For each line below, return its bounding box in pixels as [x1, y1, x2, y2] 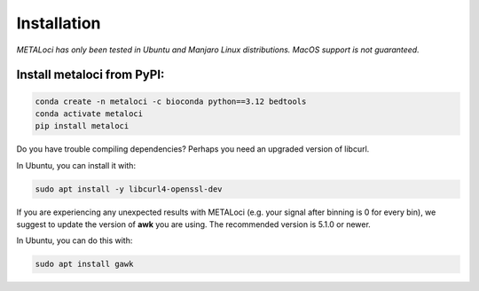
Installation [16, 13, 101, 33]
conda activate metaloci [35, 108, 144, 119]
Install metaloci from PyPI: [16, 67, 165, 83]
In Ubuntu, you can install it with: [16, 160, 137, 170]
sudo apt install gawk [35, 259, 134, 270]
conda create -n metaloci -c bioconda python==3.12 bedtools [35, 96, 307, 106]
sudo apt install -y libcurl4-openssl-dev [35, 184, 223, 194]
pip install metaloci [35, 121, 130, 131]
